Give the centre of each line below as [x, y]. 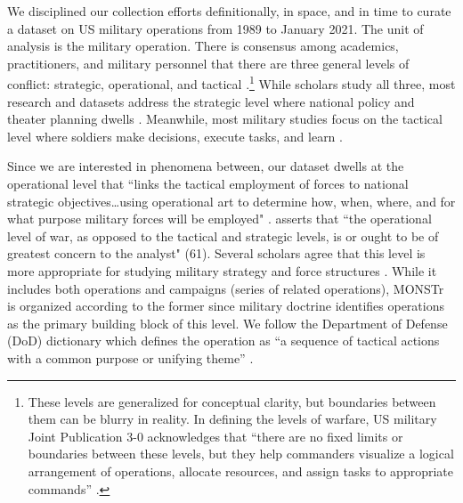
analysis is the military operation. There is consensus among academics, [203, 46]
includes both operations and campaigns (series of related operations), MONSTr [226, 288]
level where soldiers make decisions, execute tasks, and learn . [175, 136]
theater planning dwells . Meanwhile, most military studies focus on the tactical [225, 119]
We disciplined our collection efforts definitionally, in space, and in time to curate [229, 11]
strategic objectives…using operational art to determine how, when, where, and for [231, 201]
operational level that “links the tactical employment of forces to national [208, 183]
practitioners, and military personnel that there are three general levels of [208, 63]
